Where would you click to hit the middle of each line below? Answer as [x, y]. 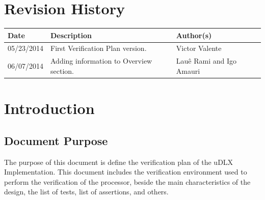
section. [62, 70]
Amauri [188, 70]
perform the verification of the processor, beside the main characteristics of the [127, 181]
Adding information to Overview [101, 61]
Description [71, 35]
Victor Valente [199, 48]
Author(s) [194, 35]
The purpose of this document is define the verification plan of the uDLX [119, 162]
